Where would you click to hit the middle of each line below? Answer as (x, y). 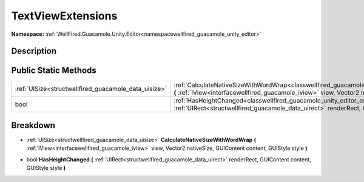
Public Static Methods (54, 71)
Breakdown (33, 125)
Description (34, 51)
